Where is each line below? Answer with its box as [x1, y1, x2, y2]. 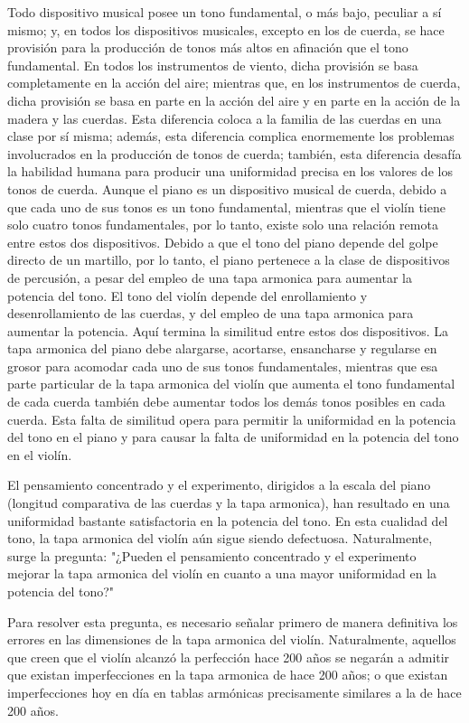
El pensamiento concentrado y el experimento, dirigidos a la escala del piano [7, 475, 431, 494]
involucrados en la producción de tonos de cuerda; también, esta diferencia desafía [7, 144, 462, 163]
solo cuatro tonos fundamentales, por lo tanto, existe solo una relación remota [7, 215, 438, 234]
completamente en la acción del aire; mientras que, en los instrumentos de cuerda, [7, 73, 461, 92]
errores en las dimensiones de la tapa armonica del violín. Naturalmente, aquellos [7, 630, 456, 649]
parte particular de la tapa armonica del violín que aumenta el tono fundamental [7, 374, 455, 393]
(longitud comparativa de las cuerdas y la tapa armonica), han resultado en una [7, 493, 450, 512]
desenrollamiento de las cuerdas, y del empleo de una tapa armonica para [7, 304, 414, 323]
